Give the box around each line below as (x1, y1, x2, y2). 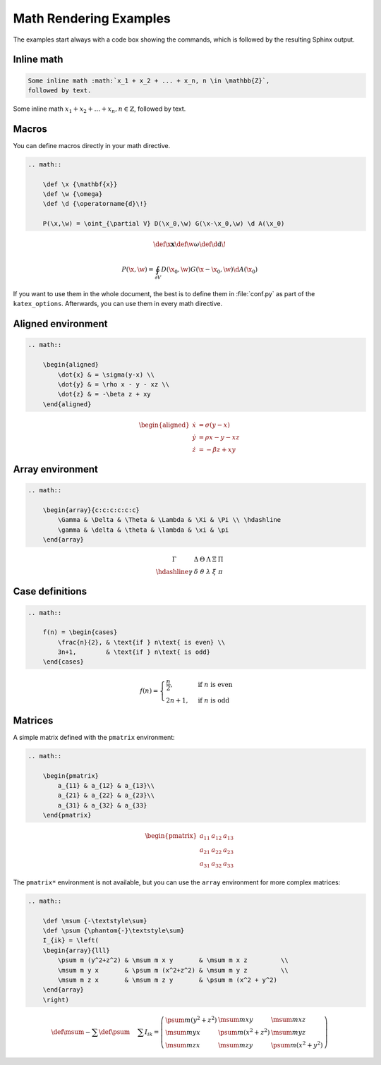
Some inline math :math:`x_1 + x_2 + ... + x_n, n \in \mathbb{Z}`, (28, 76, 270, 85)
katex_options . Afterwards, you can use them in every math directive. (13, 300, 222, 308)
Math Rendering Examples (13, 11, 171, 26)
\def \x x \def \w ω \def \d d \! (152, 240, 226, 248)
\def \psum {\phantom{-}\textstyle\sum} (42, 927, 185, 935)
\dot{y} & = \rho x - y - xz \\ (57, 381, 169, 388)
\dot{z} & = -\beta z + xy (57, 390, 151, 398)
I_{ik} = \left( (42, 937, 99, 944)
